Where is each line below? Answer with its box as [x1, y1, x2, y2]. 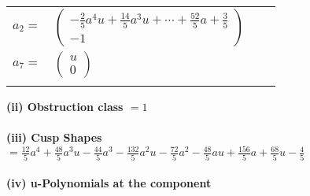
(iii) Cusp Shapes [6, 129, 102, 146]
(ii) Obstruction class [6, 98, 124, 114]
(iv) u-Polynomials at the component [6, 175, 212, 191]
